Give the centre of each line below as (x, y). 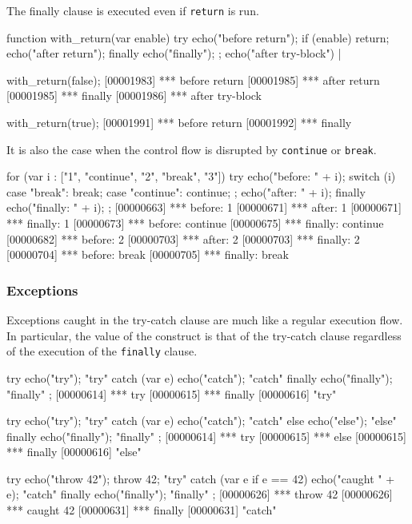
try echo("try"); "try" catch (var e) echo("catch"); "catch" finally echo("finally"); (200, 377)
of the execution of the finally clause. (102, 351)
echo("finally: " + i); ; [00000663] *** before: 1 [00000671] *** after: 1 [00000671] (204, 207)
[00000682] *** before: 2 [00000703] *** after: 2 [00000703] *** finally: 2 (183, 238)
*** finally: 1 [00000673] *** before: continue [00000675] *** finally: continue (195, 223)
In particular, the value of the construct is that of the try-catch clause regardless (204, 335)
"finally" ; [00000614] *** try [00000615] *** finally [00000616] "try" (172, 393)
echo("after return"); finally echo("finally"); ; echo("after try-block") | (174, 53)
